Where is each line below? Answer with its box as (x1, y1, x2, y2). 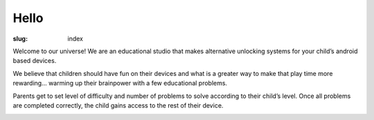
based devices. (12, 57, 57, 65)
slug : (12, 34, 28, 43)
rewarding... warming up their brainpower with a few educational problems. (12, 79, 228, 88)
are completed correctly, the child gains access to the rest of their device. (12, 101, 224, 110)
